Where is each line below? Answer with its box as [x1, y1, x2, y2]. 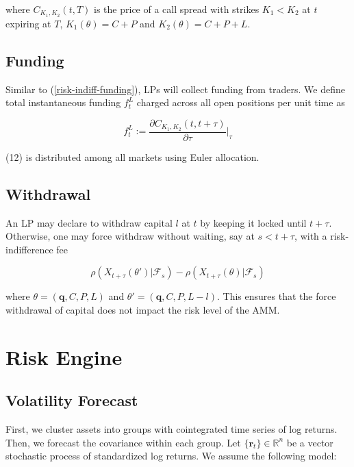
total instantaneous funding [5, 95, 121, 110]
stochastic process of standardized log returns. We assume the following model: [5, 449, 337, 463]
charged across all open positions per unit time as [136, 95, 345, 110]
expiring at [5, 16, 51, 30]
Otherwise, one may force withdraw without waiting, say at [5, 229, 255, 243]
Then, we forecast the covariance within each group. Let [5, 435, 241, 449]
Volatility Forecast [5, 390, 138, 411]
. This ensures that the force [217, 289, 336, 303]
